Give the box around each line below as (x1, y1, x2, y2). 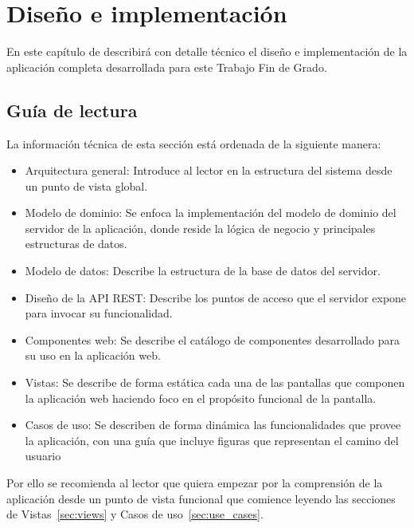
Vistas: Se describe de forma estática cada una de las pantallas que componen (25, 374, 405, 391)
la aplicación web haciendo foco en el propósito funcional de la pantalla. (25, 389, 377, 406)
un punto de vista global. (25, 177, 148, 194)
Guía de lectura (6, 97, 138, 122)
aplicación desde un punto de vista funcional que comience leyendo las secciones (6, 490, 396, 506)
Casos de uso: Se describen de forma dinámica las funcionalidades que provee (25, 416, 401, 433)
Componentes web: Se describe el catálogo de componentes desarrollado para (25, 331, 400, 348)
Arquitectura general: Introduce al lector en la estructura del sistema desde (25, 162, 393, 179)
